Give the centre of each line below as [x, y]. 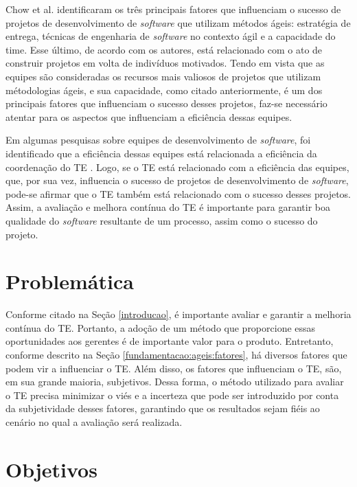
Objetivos [51, 469]
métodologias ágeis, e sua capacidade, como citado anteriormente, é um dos [164, 90]
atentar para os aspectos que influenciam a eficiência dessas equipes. [149, 116]
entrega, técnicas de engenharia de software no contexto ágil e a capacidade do [171, 36]
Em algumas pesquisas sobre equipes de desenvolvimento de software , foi [158, 140]
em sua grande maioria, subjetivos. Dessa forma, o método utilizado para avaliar [175, 382]
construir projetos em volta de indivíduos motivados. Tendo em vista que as [165, 63]
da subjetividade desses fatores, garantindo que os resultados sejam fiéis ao [163, 408]
